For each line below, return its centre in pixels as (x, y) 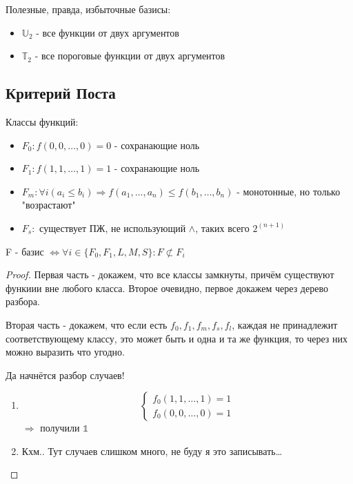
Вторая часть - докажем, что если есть (87, 324)
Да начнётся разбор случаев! (65, 375)
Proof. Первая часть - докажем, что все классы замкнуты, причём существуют (170, 274)
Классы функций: (42, 121)
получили (60, 428)
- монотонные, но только (289, 191)
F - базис (25, 251)
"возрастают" (49, 205)
